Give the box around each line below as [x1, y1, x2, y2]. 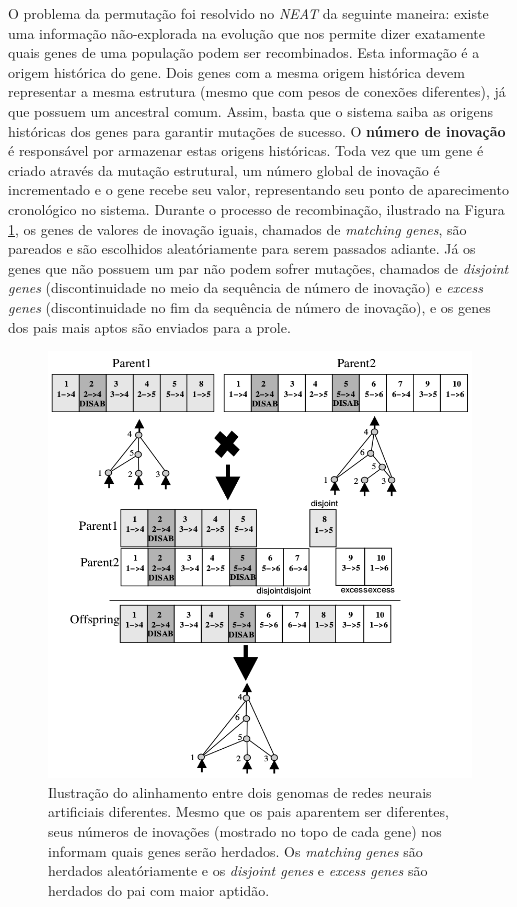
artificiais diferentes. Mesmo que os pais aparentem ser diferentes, [48, 801, 449, 822]
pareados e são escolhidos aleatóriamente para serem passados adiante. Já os [8, 238, 476, 259]
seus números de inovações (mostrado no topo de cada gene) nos [48, 821, 442, 841]
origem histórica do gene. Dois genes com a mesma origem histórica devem [8, 61, 465, 82]
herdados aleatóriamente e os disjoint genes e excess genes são [48, 860, 428, 881]
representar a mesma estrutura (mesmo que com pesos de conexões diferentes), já [8, 81, 506, 102]
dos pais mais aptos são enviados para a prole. [8, 316, 291, 337]
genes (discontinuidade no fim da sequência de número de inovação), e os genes [8, 296, 491, 317]
